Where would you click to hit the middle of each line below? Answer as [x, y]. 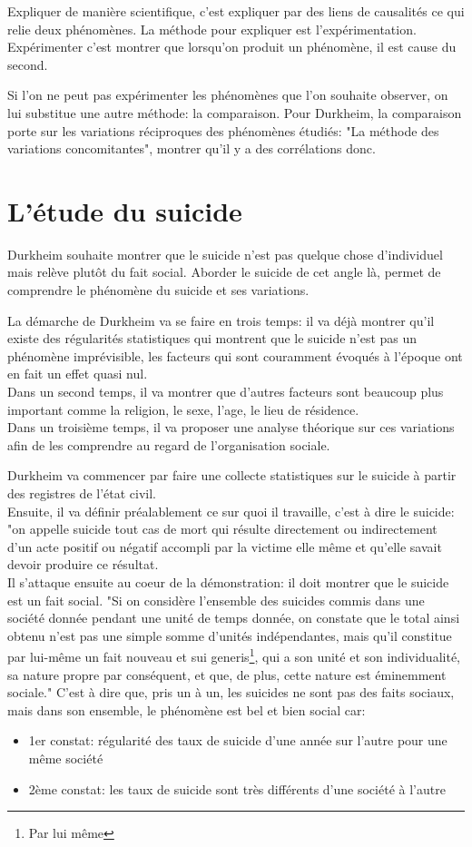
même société [66, 758]
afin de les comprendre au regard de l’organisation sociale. [169, 444]
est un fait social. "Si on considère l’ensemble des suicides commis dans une [216, 600]
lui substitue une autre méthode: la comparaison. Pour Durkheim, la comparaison [235, 112]
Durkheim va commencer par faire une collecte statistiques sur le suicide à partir [232, 475]
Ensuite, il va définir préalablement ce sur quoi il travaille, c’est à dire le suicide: [231, 511]
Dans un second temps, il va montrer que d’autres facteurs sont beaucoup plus [226, 392]
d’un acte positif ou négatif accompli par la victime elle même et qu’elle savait [225, 546]
